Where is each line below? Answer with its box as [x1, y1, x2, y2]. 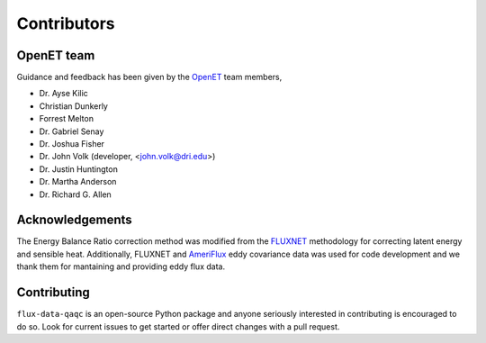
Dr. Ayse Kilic [39, 88, 89, 99]
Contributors [16, 14, 116, 33]
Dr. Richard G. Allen [39, 189, 112, 200]
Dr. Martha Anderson [39, 176, 117, 187]
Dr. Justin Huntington [39, 163, 119, 175]
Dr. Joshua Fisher [39, 139, 105, 149]
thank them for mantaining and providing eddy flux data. [16, 261, 225, 272]
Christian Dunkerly [39, 100, 108, 112]
